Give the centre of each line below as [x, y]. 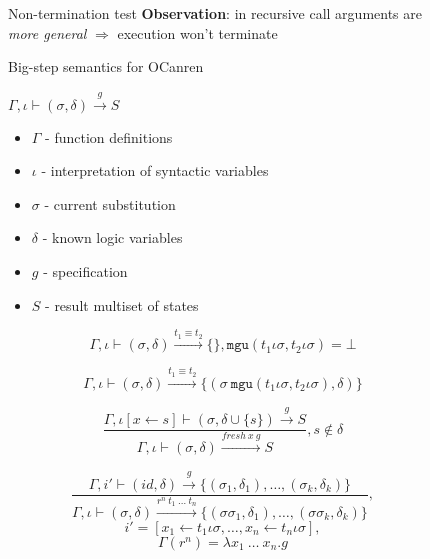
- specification [85, 270]
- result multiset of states [122, 304]
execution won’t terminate [197, 32]
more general [47, 32]
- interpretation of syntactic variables [155, 170]
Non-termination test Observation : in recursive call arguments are [215, 13]
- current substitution [110, 203]
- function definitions [109, 136]
